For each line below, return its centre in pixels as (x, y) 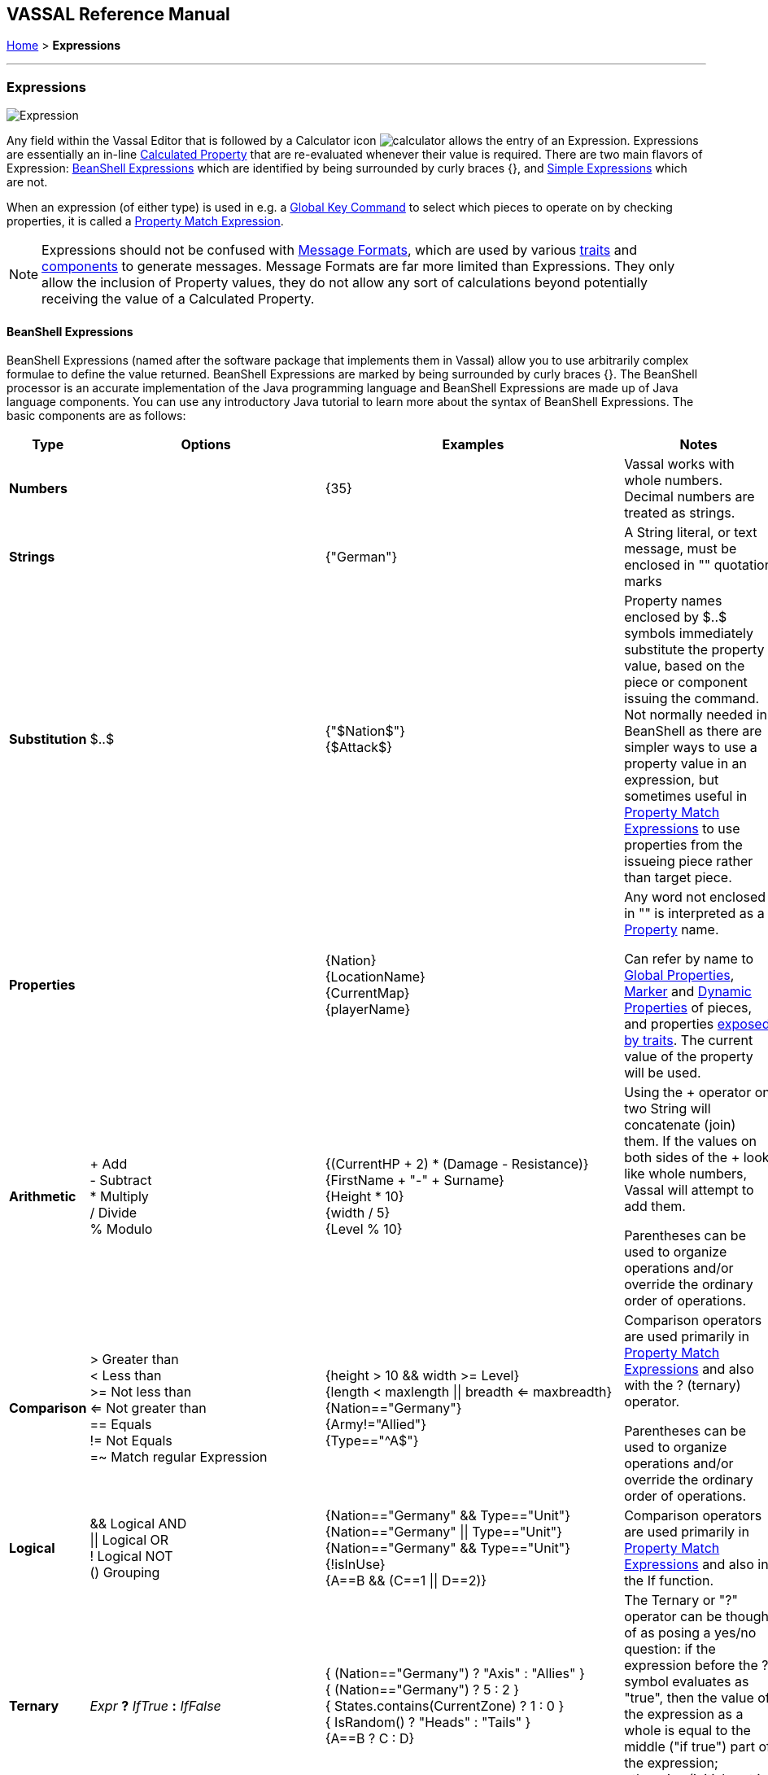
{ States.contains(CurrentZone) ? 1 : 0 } (445, 1706)
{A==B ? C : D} (370, 1739)
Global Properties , (679, 975)
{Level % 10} (364, 1229)
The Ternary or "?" (681, 1600)
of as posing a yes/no (690, 1633)
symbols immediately (689, 634)
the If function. (669, 1581)
